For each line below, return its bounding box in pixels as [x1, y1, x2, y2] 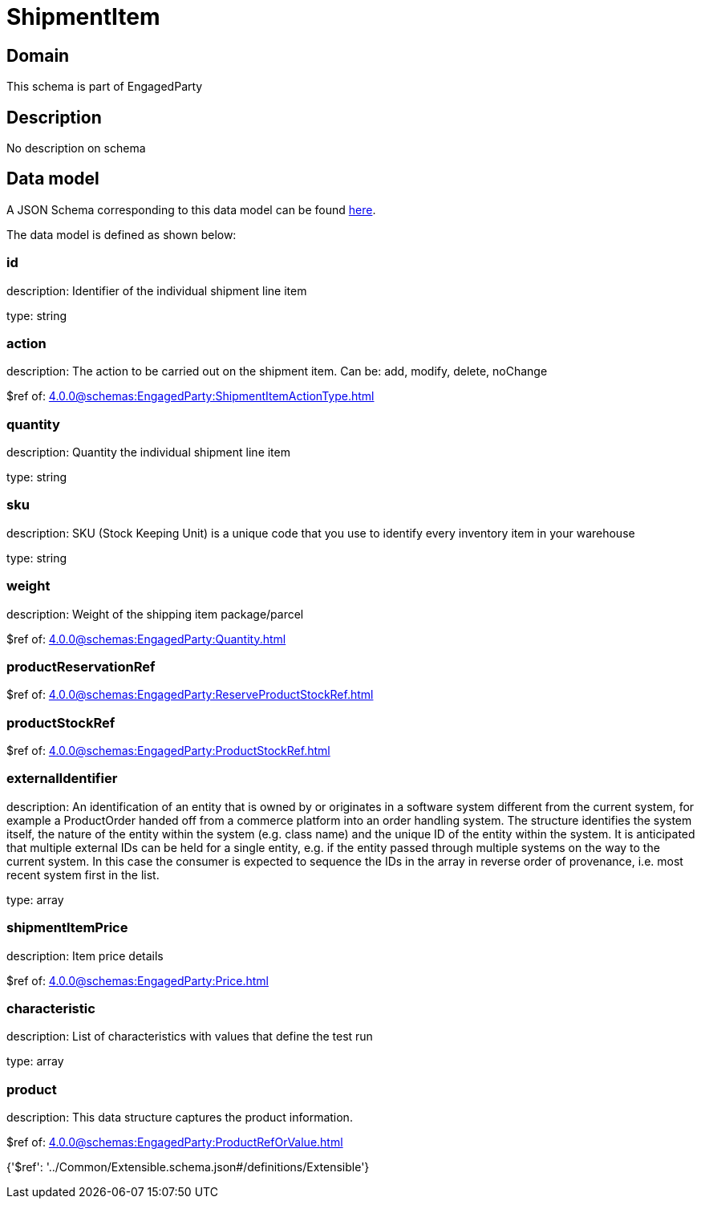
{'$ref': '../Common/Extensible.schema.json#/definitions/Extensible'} [6, 1160, 370, 1175]
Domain [6, 45, 70, 66]
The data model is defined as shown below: [6, 227, 237, 241]
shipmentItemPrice [6, 919, 128, 936]
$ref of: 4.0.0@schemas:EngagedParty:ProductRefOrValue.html [6, 1135, 343, 1150]
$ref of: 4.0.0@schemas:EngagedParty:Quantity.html [6, 631, 286, 646]
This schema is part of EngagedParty [6, 79, 203, 94]
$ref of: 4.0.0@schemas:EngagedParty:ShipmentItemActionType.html [6, 389, 375, 404]
